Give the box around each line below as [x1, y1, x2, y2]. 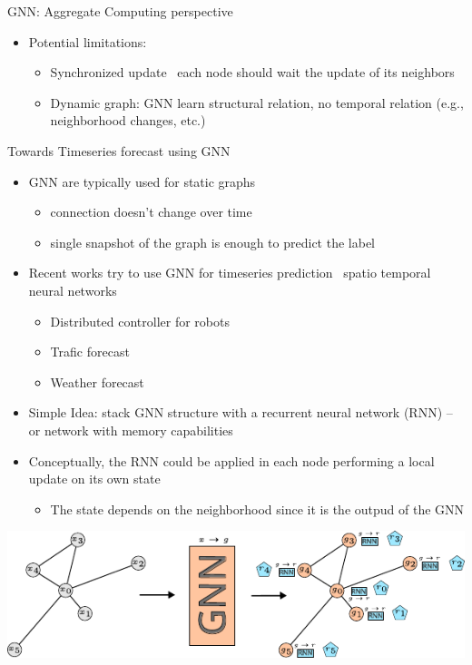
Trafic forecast [50, 342, 130, 361]
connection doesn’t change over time [50, 202, 252, 221]
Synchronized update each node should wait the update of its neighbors [50, 63, 455, 82]
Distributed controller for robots [50, 311, 230, 330]
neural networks [28, 280, 117, 299]
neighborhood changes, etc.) [50, 111, 206, 130]
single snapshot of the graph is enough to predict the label [50, 232, 375, 251]
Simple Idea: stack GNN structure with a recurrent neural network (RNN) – [28, 403, 453, 422]
